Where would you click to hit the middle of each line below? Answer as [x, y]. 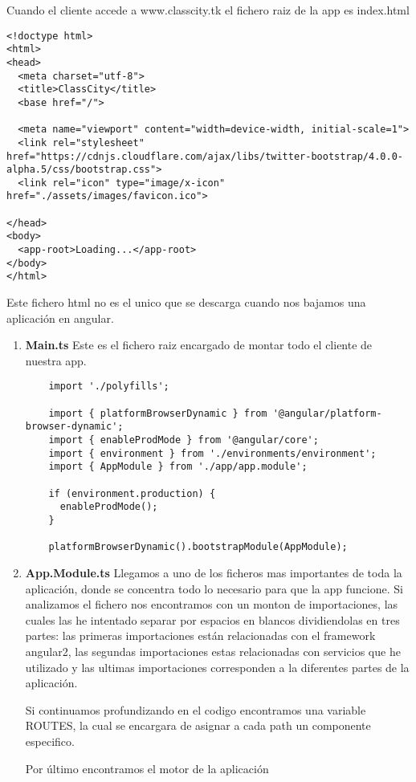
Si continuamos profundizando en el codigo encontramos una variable [196, 709]
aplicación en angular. [60, 318]
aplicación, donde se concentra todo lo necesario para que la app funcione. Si [214, 588]
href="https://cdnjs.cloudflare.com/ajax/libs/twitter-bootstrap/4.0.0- [205, 156]
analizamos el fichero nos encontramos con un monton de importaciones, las [212, 604]
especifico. [50, 741]
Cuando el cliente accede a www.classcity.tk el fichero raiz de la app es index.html [208, 10]
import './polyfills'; [109, 387]
